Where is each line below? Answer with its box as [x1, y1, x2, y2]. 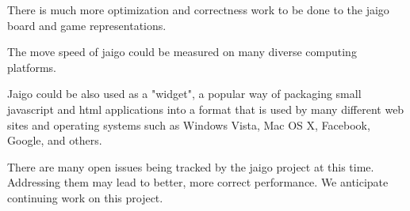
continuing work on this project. [7, 189, 163, 205]
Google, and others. [7, 132, 102, 149]
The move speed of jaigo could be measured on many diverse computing [7, 43, 357, 60]
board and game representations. [7, 17, 167, 33]
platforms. [7, 58, 56, 75]
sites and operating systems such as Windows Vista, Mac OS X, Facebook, [7, 116, 370, 133]
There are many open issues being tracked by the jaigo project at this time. [7, 158, 374, 175]
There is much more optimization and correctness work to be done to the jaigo [7, 2, 389, 17]
